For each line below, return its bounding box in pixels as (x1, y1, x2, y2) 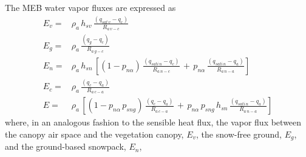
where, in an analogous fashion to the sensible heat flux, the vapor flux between (5, 116, 302, 129)
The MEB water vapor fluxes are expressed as (5, 1, 176, 13)
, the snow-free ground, (196, 127, 282, 140)
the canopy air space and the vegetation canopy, (5, 127, 184, 140)
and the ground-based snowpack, (5, 140, 126, 153)
